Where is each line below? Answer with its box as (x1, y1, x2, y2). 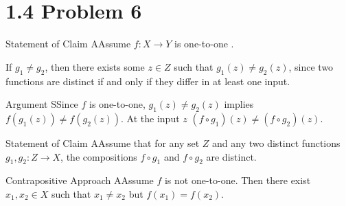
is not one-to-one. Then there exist (164, 173, 311, 187)
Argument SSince (5, 97, 78, 111)
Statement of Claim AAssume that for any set (5, 135, 200, 150)
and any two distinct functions (212, 135, 341, 150)
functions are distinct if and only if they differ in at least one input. (5, 73, 290, 88)
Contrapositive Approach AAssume (5, 173, 154, 187)
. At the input (121, 111, 180, 125)
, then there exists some (45, 59, 145, 73)
